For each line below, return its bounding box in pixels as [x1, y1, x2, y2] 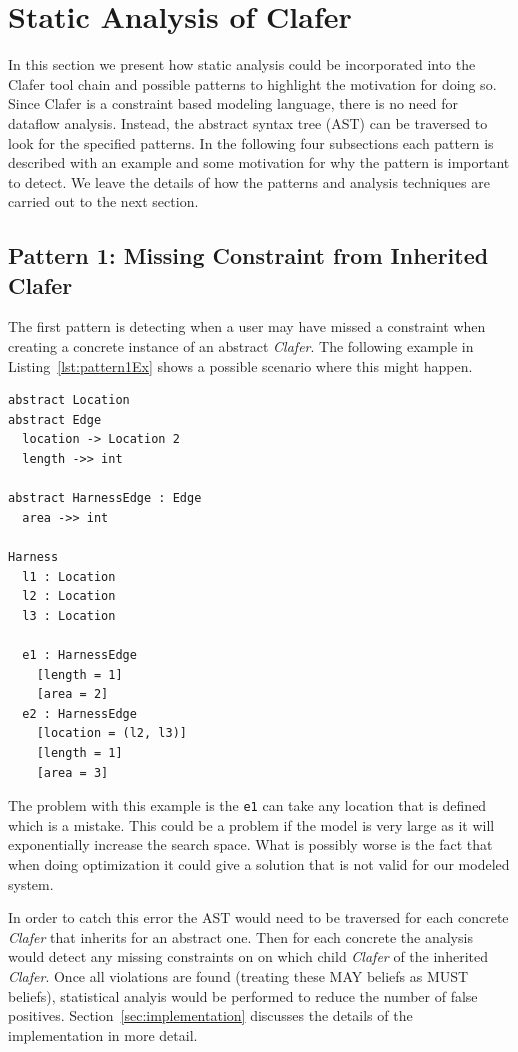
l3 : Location [22, 608, 116, 623]
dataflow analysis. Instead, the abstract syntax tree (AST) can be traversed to [8, 112, 488, 133]
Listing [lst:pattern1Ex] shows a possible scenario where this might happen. [8, 355, 473, 376]
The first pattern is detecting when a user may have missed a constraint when [8, 316, 486, 337]
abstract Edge [8, 412, 102, 427]
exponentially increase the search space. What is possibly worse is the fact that [8, 834, 493, 855]
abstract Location [8, 393, 130, 408]
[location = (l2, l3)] [36, 726, 187, 741]
